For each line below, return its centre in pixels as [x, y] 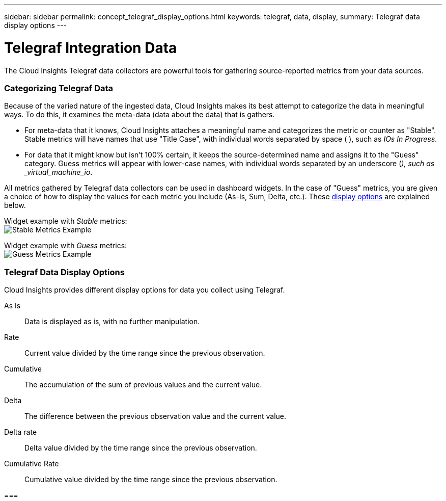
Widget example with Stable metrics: [66, 221]
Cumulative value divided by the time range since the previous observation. [151, 479]
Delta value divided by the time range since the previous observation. [141, 448]
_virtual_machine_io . [59, 172]
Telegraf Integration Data [91, 48]
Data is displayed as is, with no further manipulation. [112, 321]
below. [15, 205]
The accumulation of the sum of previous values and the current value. [143, 385]
